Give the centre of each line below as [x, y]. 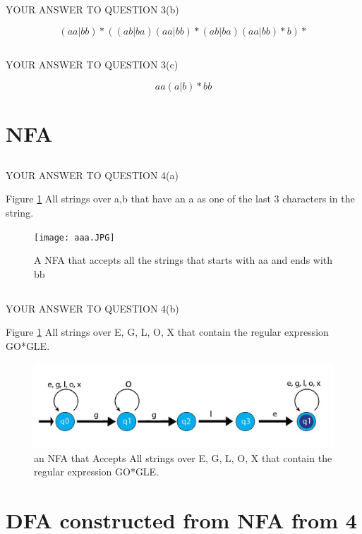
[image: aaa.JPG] [74, 237]
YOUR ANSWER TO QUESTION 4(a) [92, 175]
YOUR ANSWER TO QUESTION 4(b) [92, 308]
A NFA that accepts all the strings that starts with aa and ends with [183, 260]
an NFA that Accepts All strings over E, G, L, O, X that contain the [183, 457]
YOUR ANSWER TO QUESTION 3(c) [92, 65]
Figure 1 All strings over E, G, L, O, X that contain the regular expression [167, 332]
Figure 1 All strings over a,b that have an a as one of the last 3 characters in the [180, 199]
